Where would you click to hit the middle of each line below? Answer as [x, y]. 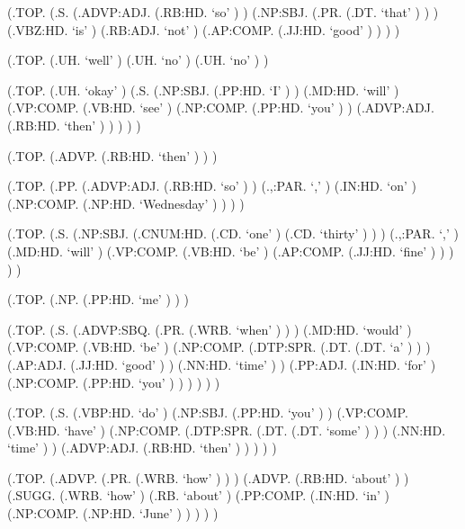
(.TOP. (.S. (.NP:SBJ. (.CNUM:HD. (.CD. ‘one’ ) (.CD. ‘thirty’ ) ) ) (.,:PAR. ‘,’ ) [233, 233]
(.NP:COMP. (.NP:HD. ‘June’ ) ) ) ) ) [113, 513]
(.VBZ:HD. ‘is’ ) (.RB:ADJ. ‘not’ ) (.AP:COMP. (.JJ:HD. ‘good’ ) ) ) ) [204, 29]
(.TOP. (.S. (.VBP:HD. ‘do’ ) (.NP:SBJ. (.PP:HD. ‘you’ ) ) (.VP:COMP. [208, 412]
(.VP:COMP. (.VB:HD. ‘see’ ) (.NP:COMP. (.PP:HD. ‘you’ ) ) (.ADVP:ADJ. [221, 108]
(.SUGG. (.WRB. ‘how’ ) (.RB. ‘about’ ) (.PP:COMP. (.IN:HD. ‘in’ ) [198, 495]
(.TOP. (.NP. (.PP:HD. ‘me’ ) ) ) [98, 299]
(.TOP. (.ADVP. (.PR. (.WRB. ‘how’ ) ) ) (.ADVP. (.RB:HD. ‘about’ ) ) [208, 477]
